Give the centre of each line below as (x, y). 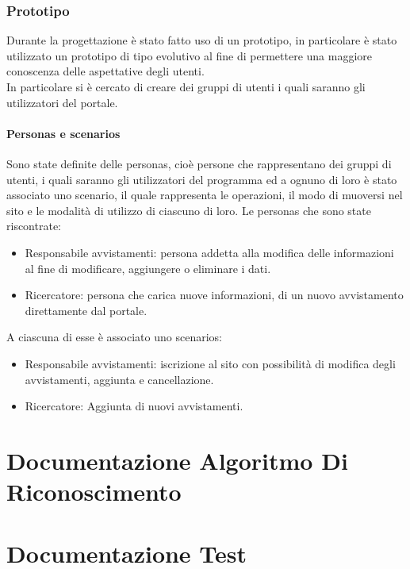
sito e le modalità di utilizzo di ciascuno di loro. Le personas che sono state (189, 210)
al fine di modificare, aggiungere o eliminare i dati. (148, 268)
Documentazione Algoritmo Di (177, 460)
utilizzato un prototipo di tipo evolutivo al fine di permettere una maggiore (190, 55)
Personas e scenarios (63, 133)
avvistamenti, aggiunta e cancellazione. (119, 379)
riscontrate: (34, 226)
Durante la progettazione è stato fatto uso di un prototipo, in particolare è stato (202, 40)
